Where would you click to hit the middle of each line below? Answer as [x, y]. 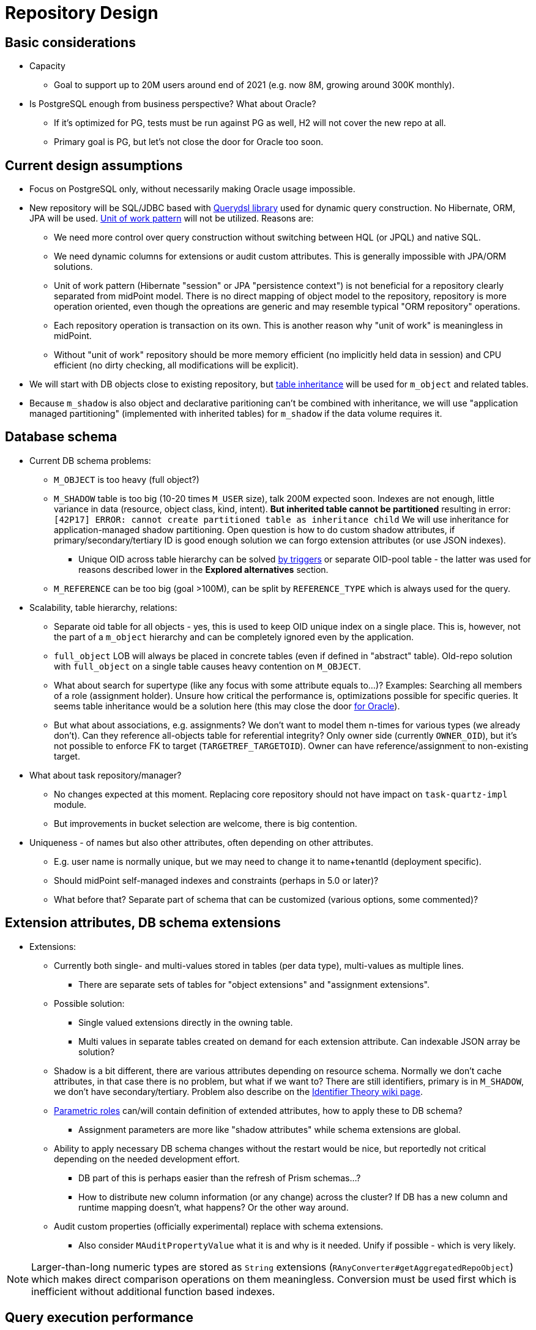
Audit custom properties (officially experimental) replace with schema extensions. [219, 1226]
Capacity [47, 66]
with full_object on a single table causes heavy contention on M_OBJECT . [207, 666]
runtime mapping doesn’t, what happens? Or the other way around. [214, 1207]
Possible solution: [89, 1003]
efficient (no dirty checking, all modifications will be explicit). [176, 365]
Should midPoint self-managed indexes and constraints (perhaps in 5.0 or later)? [216, 880]
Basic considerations [70, 42]
